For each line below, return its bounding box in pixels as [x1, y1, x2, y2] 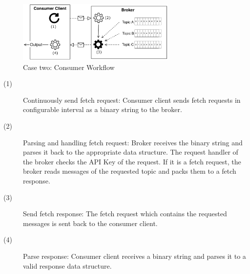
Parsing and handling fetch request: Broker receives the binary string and [23, 137, 243, 147]
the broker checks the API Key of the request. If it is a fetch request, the [23, 156, 241, 166]
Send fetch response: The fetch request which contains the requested [23, 208, 227, 219]
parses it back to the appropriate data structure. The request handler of [23, 147, 238, 157]
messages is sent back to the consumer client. [23, 218, 158, 228]
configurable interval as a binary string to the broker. [23, 104, 182, 114]
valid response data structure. [23, 260, 112, 271]
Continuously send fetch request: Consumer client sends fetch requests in [23, 94, 241, 105]
